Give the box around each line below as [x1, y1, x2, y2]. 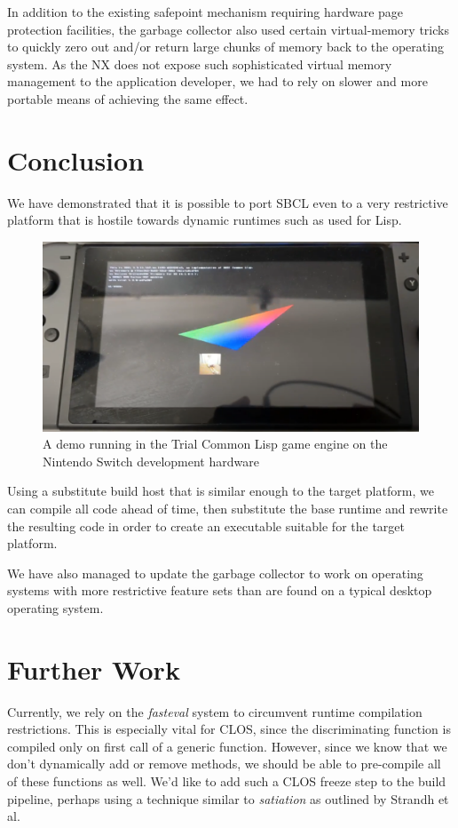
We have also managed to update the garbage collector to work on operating [7, 563, 423, 582]
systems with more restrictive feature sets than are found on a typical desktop [7, 581, 432, 600]
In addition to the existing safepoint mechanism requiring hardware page [7, 3, 404, 20]
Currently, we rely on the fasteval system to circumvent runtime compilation [7, 702, 422, 721]
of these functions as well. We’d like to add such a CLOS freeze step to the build [7, 771, 446, 790]
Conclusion [7, 141, 145, 178]
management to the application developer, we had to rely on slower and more [7, 72, 428, 91]
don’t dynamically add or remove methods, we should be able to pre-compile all [7, 754, 441, 773]
